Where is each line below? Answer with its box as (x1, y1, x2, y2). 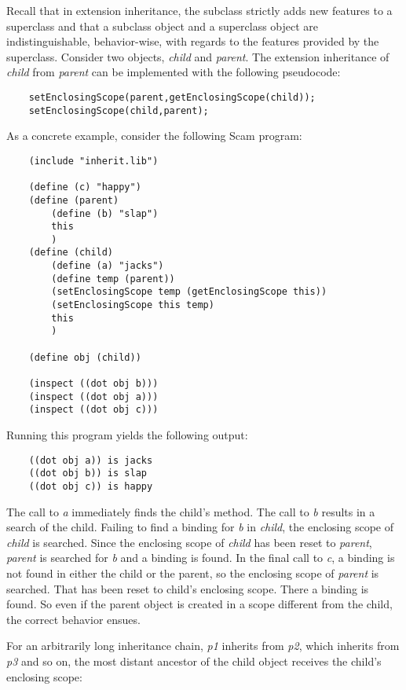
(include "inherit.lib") (28, 155, 159, 167)
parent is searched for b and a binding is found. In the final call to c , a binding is (6, 549, 395, 566)
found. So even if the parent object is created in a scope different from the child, (6, 596, 393, 612)
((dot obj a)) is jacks (28, 454, 153, 466)
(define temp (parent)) (51, 273, 175, 284)
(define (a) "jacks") (51, 260, 164, 272)
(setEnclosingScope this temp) (51, 299, 214, 311)
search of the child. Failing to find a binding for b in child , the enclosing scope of (6, 519, 393, 535)
